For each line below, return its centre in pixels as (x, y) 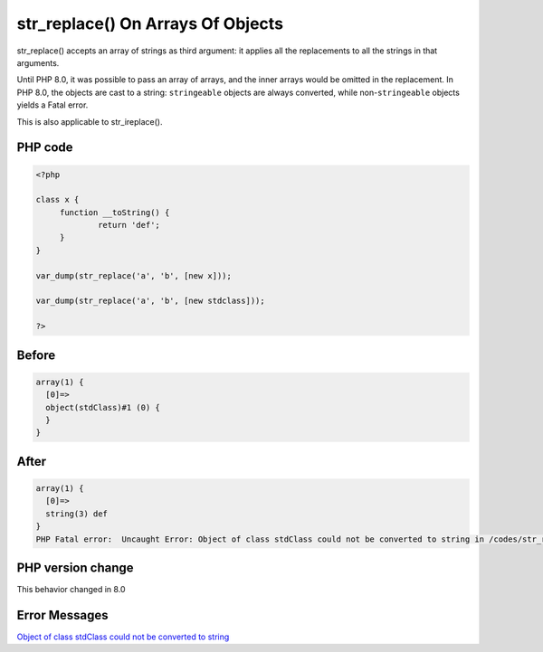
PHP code (45, 148)
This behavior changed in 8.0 (71, 589)
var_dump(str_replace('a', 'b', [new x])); (134, 275)
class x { (57, 200)
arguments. (38, 62)
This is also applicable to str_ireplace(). (90, 121)
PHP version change (76, 567)
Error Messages (62, 615)
